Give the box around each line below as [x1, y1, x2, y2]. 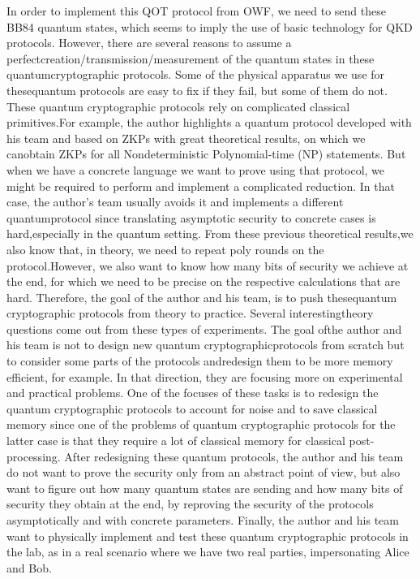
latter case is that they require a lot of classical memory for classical [6, 432, 345, 449]
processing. [6, 447, 61, 464]
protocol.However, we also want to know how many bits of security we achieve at [6, 257, 409, 274]
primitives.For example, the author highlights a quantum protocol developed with [6, 114, 412, 131]
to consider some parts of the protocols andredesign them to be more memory [6, 352, 393, 369]
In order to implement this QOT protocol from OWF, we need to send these [6, 2, 386, 19]
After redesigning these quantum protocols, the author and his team [64, 447, 404, 464]
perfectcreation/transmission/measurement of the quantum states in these [6, 50, 375, 67]
